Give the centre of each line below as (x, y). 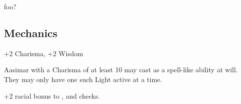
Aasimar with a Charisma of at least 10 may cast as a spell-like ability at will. (121, 70)
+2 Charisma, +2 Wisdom (44, 53)
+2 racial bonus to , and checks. (52, 95)
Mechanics (31, 32)
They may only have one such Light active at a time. (83, 79)
